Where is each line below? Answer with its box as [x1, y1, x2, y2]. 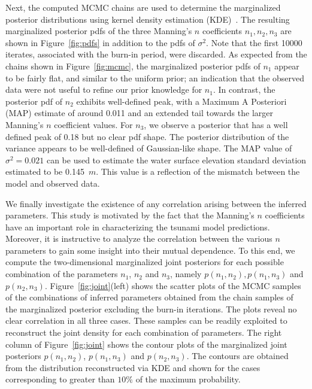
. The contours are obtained [186, 350, 289, 362]
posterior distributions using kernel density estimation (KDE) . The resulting [5, 13, 290, 25]
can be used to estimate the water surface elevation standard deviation [46, 153, 307, 166]
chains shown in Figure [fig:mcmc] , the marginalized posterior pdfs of [5, 59, 260, 72]
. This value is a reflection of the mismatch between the [96, 165, 300, 178]
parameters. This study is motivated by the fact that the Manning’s [5, 209, 255, 221]
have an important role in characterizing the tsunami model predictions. [5, 220, 270, 233]
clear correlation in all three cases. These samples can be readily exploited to [5, 314, 287, 327]
